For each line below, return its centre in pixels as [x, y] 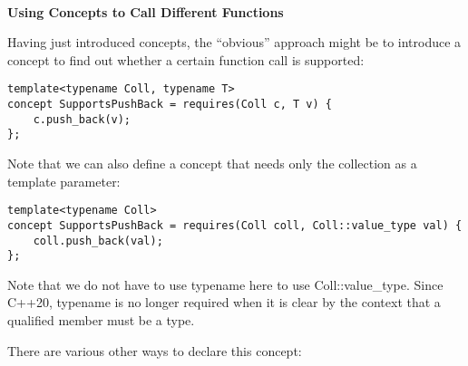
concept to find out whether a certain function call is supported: [186, 59]
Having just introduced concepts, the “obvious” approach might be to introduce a [234, 42]
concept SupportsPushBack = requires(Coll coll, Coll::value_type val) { [235, 225]
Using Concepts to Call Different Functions [146, 11]
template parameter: [64, 181]
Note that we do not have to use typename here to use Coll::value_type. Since [225, 284]
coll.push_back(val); [98, 241]
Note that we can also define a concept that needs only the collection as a [212, 163]
